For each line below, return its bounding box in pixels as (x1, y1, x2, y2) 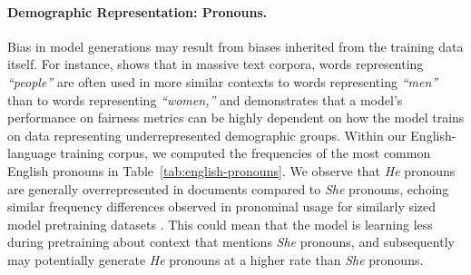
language (7, 143, 56, 162)
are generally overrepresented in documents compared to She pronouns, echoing (7, 179, 449, 198)
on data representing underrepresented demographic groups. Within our (7, 125, 407, 144)
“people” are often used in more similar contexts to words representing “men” (7, 72, 438, 91)
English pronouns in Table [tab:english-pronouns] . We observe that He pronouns (7, 161, 456, 180)
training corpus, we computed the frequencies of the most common (60, 143, 431, 162)
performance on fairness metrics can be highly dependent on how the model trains (7, 108, 465, 127)
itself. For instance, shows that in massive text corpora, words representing (7, 54, 424, 74)
